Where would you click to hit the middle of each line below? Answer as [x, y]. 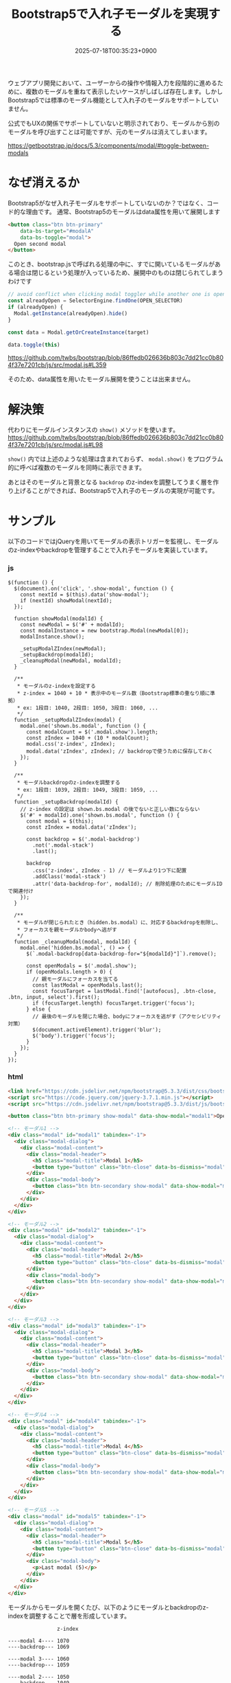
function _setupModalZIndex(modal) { [68, 720]
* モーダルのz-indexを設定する [56, 686]
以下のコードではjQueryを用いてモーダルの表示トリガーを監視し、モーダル [113, 541]
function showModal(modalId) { [59, 619]
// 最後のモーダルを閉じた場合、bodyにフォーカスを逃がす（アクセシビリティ [127, 1016]
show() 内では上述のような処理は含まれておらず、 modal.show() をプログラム [115, 459]
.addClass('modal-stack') [70, 876]
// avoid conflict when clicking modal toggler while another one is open [117, 295]
